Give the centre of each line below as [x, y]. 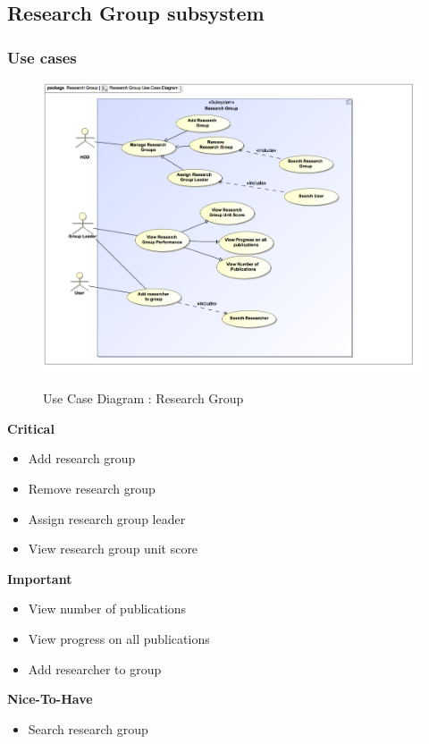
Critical [31, 428]
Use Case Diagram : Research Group [143, 398]
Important [40, 578]
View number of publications [107, 609]
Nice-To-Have [50, 699]
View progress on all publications [119, 639]
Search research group [88, 728]
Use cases [42, 57]
